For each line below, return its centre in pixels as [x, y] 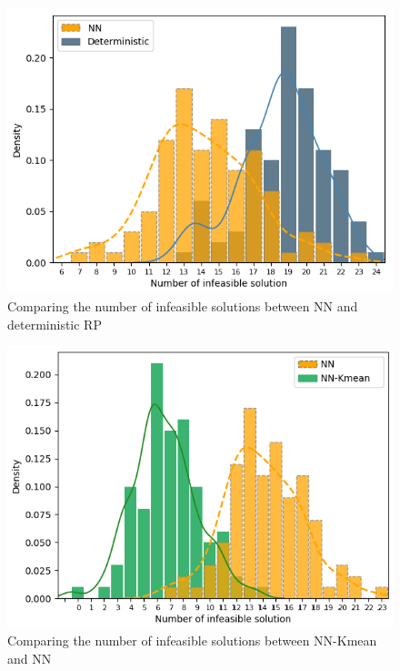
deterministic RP [55, 324]
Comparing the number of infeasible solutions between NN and [183, 305]
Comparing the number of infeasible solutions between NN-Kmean [192, 640]
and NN [30, 659]
